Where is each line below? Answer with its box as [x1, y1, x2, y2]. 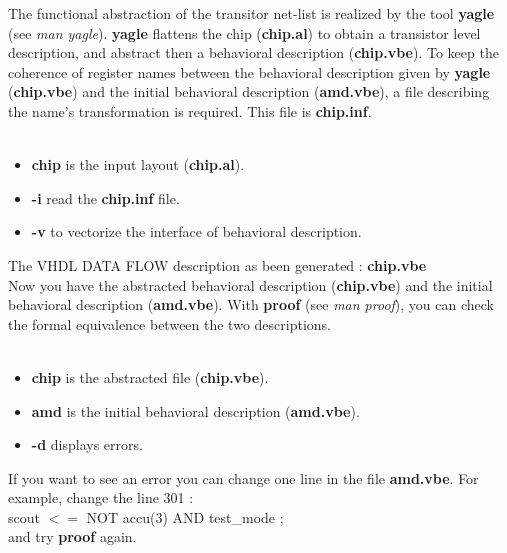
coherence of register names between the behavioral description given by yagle [8, 61, 491, 82]
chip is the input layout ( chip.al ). [31, 154, 245, 175]
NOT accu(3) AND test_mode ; [86, 506, 284, 527]
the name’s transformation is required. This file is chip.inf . [8, 100, 372, 121]
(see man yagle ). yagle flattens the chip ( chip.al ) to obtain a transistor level [8, 22, 481, 43]
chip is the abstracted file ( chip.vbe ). [31, 366, 269, 387]
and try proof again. [8, 526, 137, 547]
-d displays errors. [31, 434, 143, 455]
